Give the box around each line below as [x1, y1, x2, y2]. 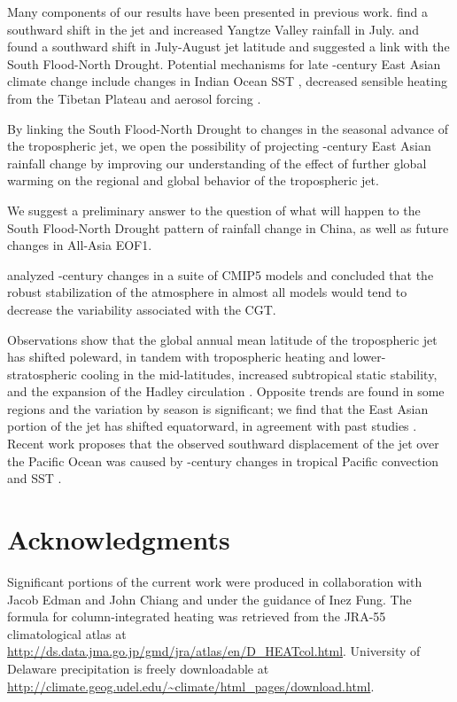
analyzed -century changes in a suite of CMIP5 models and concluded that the [7, 265, 434, 284]
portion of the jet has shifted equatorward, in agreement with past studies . [7, 417, 417, 435]
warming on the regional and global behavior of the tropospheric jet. [7, 171, 379, 190]
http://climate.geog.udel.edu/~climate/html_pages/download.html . [7, 676, 375, 695]
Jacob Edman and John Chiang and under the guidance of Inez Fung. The [7, 589, 412, 608]
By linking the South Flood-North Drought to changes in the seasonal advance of [7, 119, 448, 137]
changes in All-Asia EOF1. [7, 236, 152, 254]
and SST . [7, 469, 62, 487]
